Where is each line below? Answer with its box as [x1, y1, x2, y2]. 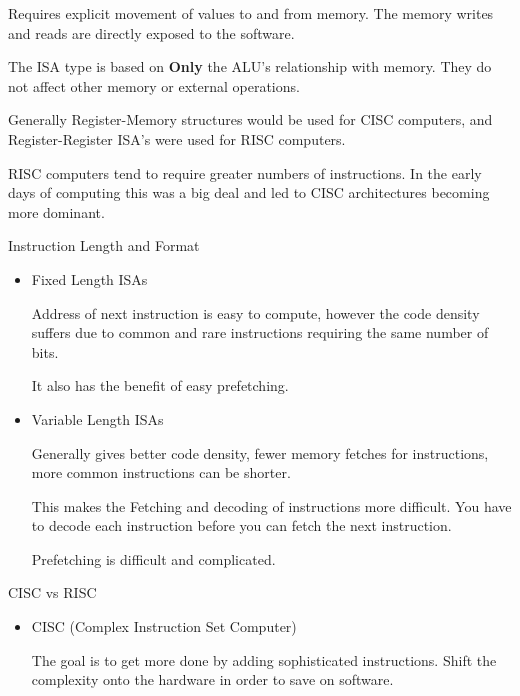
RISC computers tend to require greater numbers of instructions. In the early [8, 162, 482, 183]
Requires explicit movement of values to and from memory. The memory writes [8, 3, 494, 23]
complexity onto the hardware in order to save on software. [31, 669, 394, 690]
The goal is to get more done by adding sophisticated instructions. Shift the [31, 649, 497, 670]
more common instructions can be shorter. [31, 462, 291, 483]
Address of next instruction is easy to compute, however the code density [31, 302, 480, 323]
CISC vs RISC [8, 582, 97, 603]
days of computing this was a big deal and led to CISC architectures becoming [8, 182, 490, 203]
